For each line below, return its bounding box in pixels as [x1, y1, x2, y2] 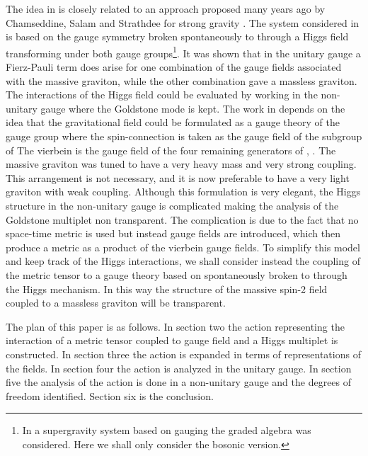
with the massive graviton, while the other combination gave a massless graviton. [6, 73, 357, 88]
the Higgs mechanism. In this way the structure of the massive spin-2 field [6, 281, 328, 296]
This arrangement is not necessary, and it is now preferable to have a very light [6, 170, 350, 185]
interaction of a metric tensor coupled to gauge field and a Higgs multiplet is [6, 333, 338, 348]
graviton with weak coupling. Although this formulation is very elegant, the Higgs [6, 184, 361, 199]
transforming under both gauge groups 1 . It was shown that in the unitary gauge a [6, 43, 361, 60]
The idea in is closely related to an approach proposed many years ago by [6, 1, 326, 16]
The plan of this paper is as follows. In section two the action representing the [6, 319, 345, 334]
